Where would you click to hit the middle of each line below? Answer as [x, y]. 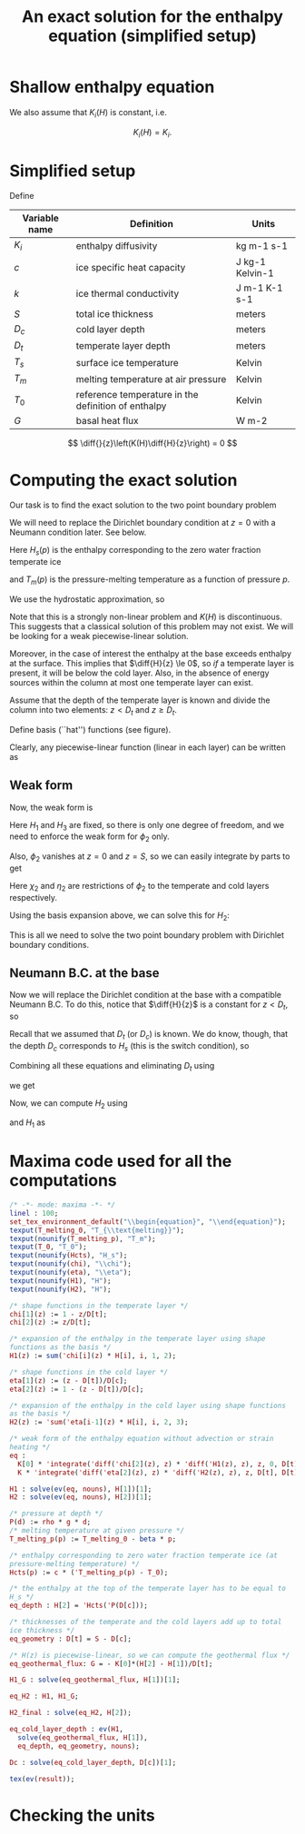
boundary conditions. [49, 944]
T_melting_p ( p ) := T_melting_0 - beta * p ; [93, 1539]
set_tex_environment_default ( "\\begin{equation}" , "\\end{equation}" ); [148, 1222]
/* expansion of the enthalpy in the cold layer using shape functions [148, 1405]
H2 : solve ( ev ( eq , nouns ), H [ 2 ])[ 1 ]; [81, 1497]
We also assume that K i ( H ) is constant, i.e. [89, 113]
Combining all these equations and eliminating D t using [112, 1066]
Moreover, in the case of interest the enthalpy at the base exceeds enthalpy [151, 653]
